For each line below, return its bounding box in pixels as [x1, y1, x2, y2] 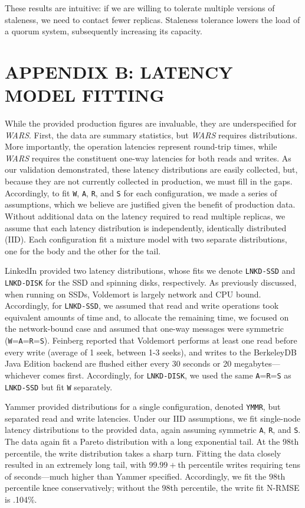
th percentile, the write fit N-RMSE [170, 481, 300, 494]
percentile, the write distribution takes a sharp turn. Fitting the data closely [5, 446, 281, 459]
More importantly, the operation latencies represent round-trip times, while [5, 140, 277, 153]
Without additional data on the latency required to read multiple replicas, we [5, 209, 286, 222]
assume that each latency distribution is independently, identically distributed [5, 221, 287, 234]
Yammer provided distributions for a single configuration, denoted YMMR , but [5, 400, 281, 413]
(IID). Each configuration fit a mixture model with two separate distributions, [5, 233, 287, 245]
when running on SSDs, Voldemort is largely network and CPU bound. [5, 287, 261, 300]
